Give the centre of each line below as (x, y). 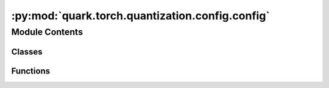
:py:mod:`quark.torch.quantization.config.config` (141, 16)
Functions (31, 71)
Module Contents (47, 32)
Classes (27, 52)
